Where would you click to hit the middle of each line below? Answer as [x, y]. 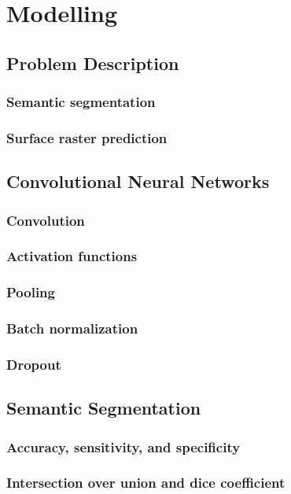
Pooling [31, 292]
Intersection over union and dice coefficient [146, 483]
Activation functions [72, 256]
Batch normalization [72, 328]
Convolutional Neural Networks [138, 181]
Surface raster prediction [87, 137]
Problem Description [93, 63]
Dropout [34, 364]
